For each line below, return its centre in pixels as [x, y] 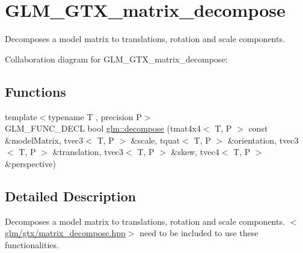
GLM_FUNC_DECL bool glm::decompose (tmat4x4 [103, 128]
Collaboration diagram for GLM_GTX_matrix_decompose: [116, 59]
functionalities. [32, 244]
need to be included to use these [199, 233]
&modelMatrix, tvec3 [44, 140]
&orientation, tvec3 [263, 140]
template [21, 116]
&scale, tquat [155, 140]
